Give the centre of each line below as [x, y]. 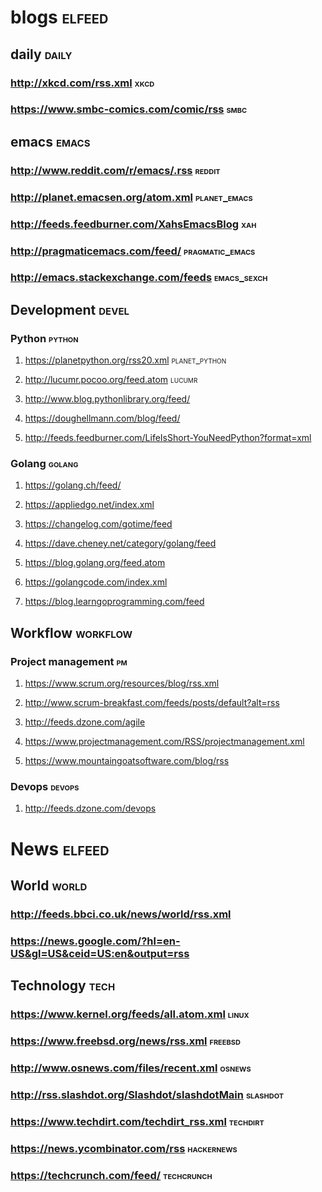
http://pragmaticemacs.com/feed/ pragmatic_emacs [133, 251]
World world [49, 885]
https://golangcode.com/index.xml [96, 582]
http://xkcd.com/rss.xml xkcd [82, 83]
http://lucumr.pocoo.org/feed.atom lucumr [111, 380]
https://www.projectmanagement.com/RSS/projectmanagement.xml [164, 742]
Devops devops [45, 787]
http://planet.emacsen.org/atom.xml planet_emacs [131, 197]
